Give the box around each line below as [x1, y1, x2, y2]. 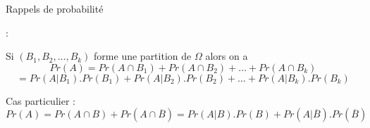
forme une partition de [94, 49, 192, 63]
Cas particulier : [6, 93, 75, 108]
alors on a [205, 49, 248, 63]
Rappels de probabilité [6, 1, 104, 15]
